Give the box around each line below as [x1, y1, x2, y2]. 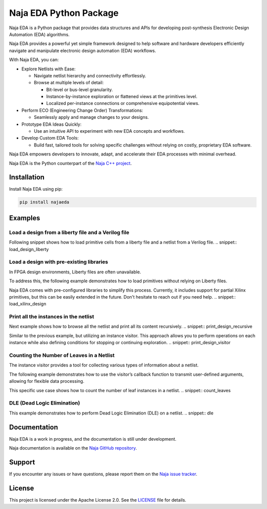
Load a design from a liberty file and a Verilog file [9, 229, 130, 236]
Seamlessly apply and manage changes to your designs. [34, 114, 149, 120]
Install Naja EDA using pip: [9, 186, 63, 192]
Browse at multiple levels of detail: [34, 80, 104, 86]
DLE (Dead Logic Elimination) [9, 400, 80, 407]
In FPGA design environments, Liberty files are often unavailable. [9, 269, 141, 275]
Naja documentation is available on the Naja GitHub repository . [9, 445, 137, 451]
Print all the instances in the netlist [9, 313, 94, 320]
